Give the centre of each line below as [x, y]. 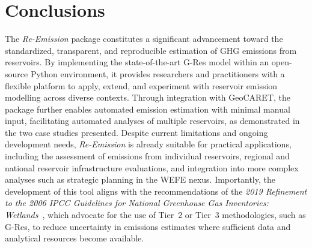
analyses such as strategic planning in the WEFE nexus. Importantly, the [140, 179]
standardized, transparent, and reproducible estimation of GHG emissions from [151, 50]
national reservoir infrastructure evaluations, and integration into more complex [152, 167]
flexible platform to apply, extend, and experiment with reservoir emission [141, 85]
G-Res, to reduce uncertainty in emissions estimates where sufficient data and [148, 226]
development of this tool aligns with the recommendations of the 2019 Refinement [156, 191]
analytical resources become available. [75, 238]
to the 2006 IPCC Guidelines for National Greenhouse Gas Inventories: [137, 203]
